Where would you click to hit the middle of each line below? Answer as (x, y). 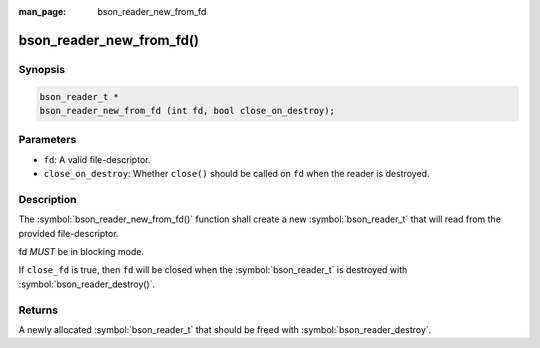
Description (47, 199)
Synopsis (41, 69)
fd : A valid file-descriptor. (97, 159)
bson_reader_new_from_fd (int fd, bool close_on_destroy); (187, 110)
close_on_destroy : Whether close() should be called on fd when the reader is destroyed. (236, 174)
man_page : (42, 11)
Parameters (47, 140)
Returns (38, 310)
